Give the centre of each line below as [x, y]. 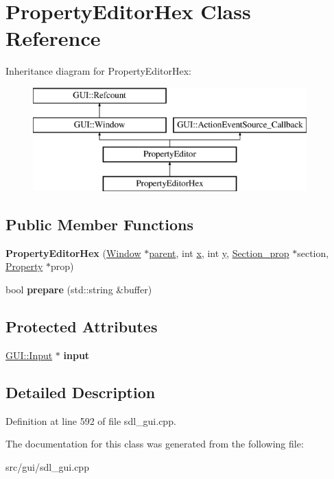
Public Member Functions [99, 224]
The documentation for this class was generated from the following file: [155, 444]
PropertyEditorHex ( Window [73, 253]
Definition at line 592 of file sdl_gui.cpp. [91, 420]
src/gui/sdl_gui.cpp [47, 466]
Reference [53, 38]
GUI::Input [29, 355]
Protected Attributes [82, 327]
